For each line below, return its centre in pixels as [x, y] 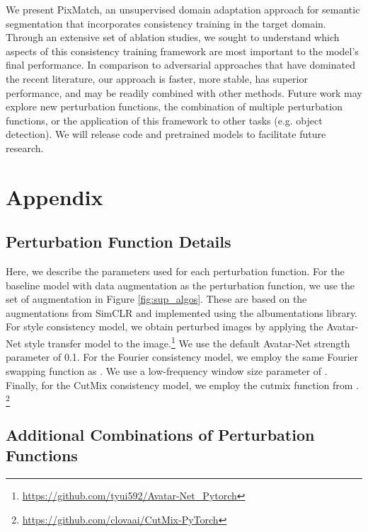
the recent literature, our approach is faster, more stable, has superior [157, 78]
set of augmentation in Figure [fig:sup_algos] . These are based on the [156, 299]
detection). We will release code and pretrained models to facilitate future [166, 134]
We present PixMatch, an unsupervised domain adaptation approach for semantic [183, 9]
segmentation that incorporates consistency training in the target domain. [166, 23]
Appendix [54, 196]
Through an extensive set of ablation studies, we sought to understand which [173, 37]
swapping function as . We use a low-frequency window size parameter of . [167, 370]
